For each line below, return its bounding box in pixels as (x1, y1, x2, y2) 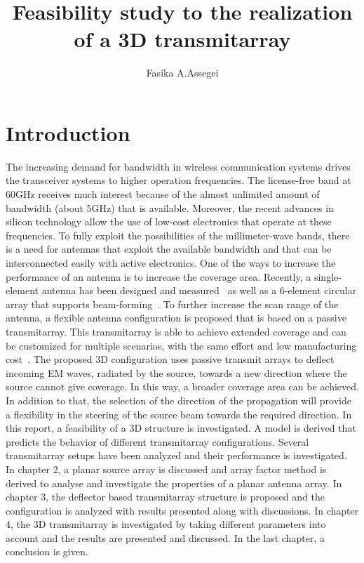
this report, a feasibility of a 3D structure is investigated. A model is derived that (6, 420, 356, 435)
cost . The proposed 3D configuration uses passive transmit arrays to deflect (6, 352, 335, 366)
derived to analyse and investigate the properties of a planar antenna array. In (6, 475, 342, 490)
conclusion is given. (6, 544, 88, 559)
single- (314, 269, 342, 284)
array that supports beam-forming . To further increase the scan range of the (6, 296, 339, 311)
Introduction (6, 118, 130, 147)
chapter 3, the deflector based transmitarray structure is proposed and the (6, 489, 325, 504)
